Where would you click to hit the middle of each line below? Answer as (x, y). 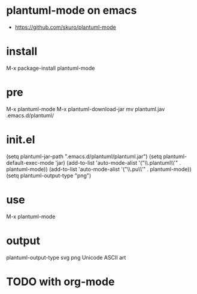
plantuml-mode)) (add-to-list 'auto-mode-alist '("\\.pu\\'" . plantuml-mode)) (99, 169)
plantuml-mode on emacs (72, 11)
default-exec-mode (30, 162)
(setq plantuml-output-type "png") (49, 176)
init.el (21, 139)
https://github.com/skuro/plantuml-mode (66, 27)
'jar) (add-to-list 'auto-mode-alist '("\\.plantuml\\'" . (118, 162)
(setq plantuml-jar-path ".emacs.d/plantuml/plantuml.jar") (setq (84, 156)
